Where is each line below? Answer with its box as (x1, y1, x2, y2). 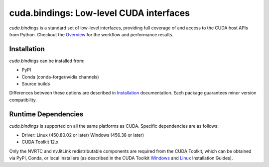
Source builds (21, 81, 50, 87)
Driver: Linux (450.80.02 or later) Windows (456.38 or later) (21, 132, 144, 138)
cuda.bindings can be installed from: (9, 58, 85, 64)
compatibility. (9, 97, 37, 103)
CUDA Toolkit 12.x (21, 139, 59, 145)
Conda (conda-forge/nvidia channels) (21, 74, 99, 80)
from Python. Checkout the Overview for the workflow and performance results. (9, 31, 174, 37)
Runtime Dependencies (9, 110, 84, 118)
